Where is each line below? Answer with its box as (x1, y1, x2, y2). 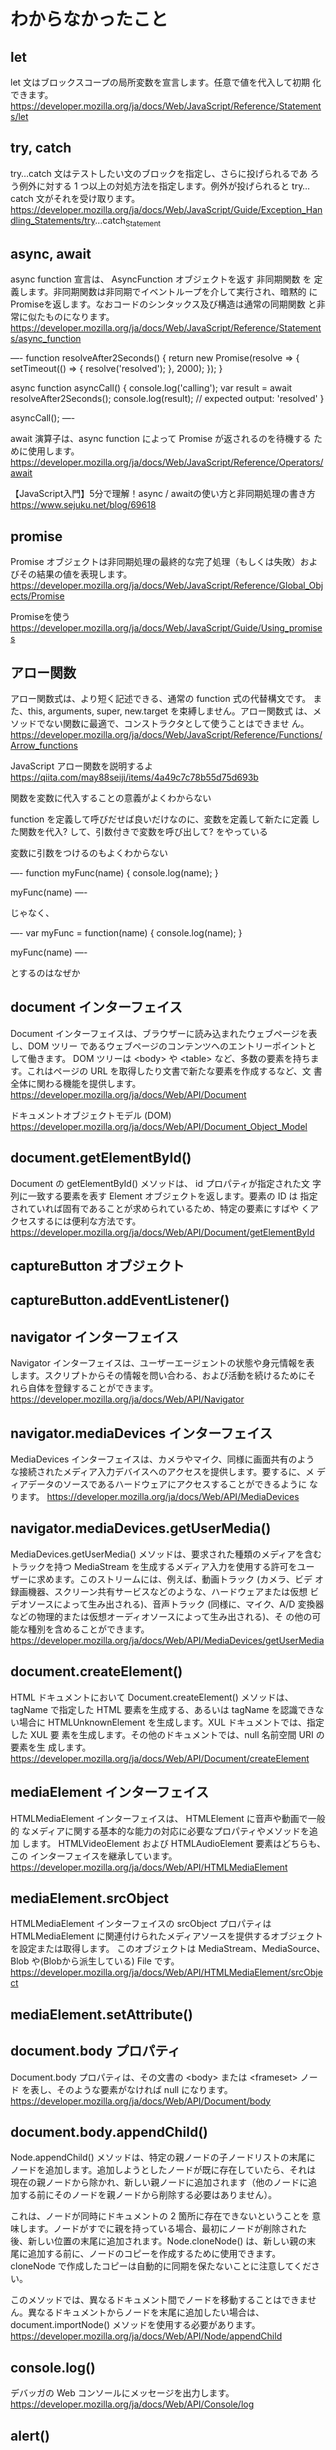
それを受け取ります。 (53, 192, 141, 204)
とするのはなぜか (10, 967, 81, 979)
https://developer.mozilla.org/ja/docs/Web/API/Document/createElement (10, 1752, 310, 1764)
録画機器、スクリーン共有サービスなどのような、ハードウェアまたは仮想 (10, 1585, 308, 1597)
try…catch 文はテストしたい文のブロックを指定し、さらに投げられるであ (10, 167, 308, 179)
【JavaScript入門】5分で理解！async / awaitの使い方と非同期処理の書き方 (10, 488, 317, 500)
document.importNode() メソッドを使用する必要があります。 (10, 2319, 261, 2331)
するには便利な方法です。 (36, 1215, 142, 1227)
